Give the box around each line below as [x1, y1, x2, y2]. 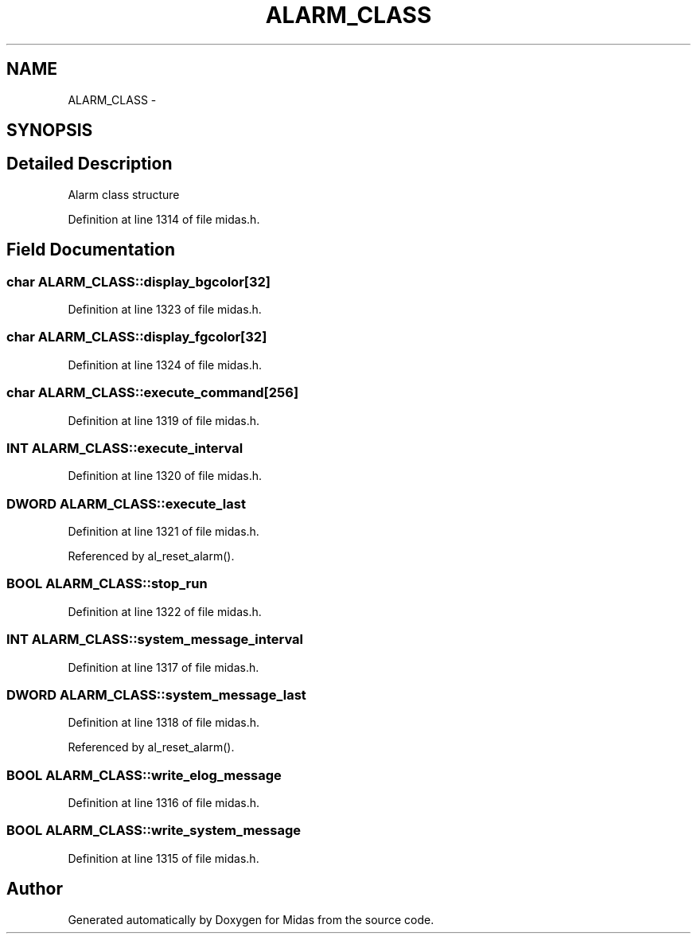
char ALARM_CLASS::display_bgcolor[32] [6, 273, 271, 290]
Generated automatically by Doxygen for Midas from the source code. [68, 912, 434, 926]
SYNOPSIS [6, 120, 93, 141]
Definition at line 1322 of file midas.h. [68, 604, 262, 618]
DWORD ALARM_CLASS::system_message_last [6, 686, 306, 703]
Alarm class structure [68, 187, 180, 201]
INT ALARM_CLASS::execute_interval [6, 439, 243, 456]
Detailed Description [6, 154, 173, 174]
